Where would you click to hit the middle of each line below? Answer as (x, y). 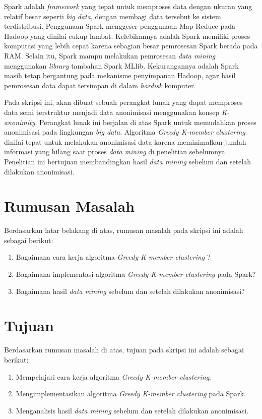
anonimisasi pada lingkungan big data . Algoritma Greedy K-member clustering (125, 132)
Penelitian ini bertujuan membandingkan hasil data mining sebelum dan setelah (127, 161)
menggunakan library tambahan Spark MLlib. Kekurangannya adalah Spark (121, 65)
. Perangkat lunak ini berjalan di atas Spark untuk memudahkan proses (146, 122)
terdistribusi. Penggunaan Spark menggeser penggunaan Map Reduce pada (120, 26)
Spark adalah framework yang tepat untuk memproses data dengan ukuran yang (128, 6)
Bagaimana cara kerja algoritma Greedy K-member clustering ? (113, 257)
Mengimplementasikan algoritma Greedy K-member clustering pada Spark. (131, 394)
